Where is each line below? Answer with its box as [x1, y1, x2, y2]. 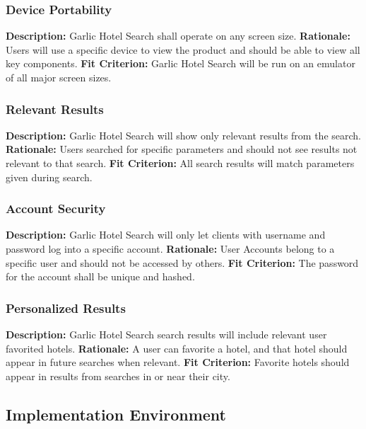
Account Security [6, 200, 106, 217]
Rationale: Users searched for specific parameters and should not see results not [6, 142, 358, 156]
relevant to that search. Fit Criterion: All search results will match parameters [6, 156, 355, 170]
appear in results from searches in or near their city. [6, 368, 230, 383]
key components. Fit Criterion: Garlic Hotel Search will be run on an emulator [6, 56, 355, 71]
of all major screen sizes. [6, 70, 112, 84]
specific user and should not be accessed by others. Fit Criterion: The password [6, 255, 359, 270]
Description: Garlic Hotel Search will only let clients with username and [6, 227, 326, 242]
